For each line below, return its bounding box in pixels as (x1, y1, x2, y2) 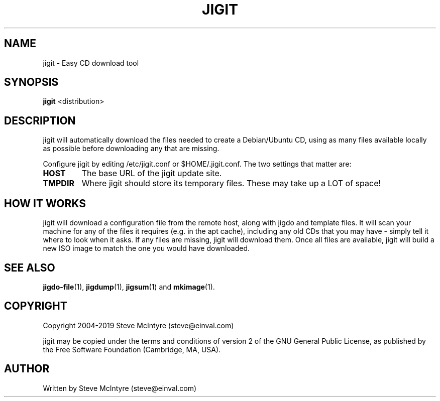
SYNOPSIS (4, 76, 59, 89)
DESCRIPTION (4, 114, 76, 127)
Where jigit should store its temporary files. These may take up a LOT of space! (81, 178, 381, 189)
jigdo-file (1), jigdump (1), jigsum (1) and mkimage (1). (43, 282, 215, 291)
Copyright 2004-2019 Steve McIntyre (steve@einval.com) (43, 321, 234, 330)
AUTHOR (4, 362, 50, 375)
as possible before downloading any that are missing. (43, 144, 219, 153)
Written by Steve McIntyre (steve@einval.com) (43, 383, 197, 392)
